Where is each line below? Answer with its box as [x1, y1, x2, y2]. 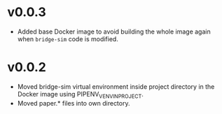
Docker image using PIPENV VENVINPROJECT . [17, 90, 144, 100]
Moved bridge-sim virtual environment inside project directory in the [17, 82, 215, 91]
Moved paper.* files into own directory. [17, 99, 130, 107]
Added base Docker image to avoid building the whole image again [17, 27, 211, 36]
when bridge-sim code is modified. [17, 34, 119, 43]
